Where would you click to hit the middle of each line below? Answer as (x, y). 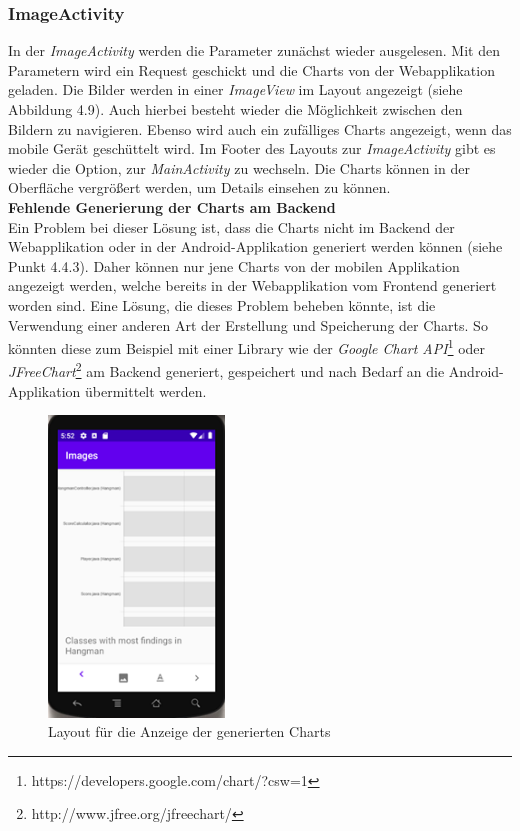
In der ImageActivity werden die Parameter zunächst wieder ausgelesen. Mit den (254, 50)
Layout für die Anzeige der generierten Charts (189, 731)
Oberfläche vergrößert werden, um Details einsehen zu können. (199, 187)
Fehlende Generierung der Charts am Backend (172, 206)
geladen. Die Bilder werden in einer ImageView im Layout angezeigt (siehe (235, 89)
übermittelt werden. (146, 390)
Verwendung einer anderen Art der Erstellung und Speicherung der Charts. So (248, 324)
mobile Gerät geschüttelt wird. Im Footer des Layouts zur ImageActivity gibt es (252, 148)
